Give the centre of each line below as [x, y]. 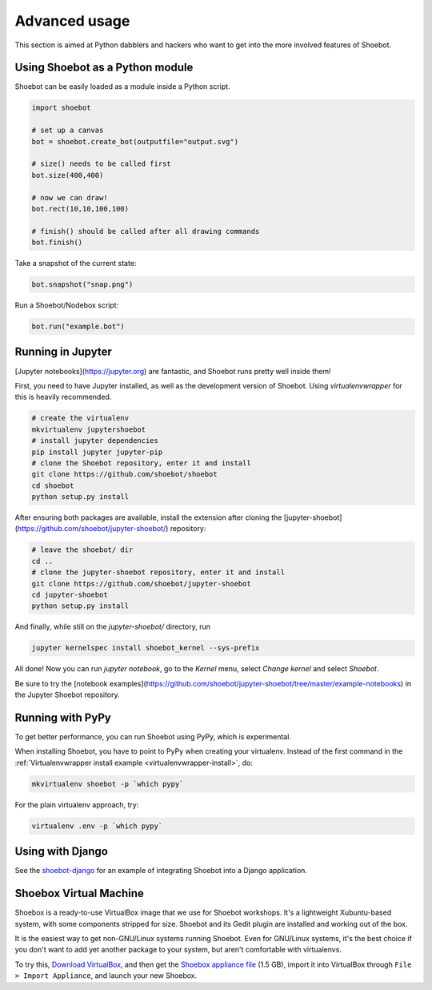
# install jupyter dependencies [95, 441]
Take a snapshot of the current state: [76, 264]
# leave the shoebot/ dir [82, 550]
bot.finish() [57, 243]
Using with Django [61, 852]
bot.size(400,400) [68, 175]
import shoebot [61, 108]
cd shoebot [53, 485]
